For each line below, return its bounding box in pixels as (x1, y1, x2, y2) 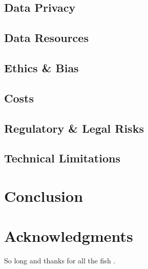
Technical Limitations (4, 150, 120, 166)
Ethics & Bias (4, 59, 79, 75)
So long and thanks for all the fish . (4, 255, 116, 266)
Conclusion (4, 185, 83, 206)
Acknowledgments (4, 225, 133, 246)
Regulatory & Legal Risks (4, 120, 144, 136)
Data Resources (4, 30, 89, 46)
